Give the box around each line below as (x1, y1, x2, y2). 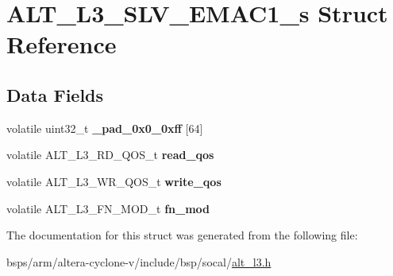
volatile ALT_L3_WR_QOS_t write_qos (6, 173, 222, 189)
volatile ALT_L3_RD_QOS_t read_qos (6, 146, 214, 163)
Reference (6, 28, 117, 60)
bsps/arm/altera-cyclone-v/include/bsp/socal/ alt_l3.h (6, 253, 272, 270)
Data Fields (6, 82, 104, 107)
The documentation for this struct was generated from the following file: (6, 227, 358, 243)
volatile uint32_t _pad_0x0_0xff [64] (6, 119, 203, 136)
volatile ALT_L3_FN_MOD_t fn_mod (6, 200, 210, 216)
